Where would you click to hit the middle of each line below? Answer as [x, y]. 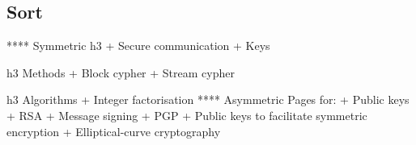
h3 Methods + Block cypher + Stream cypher [121, 72]
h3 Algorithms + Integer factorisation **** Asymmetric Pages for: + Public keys [208, 99]
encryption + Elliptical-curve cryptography [114, 131]
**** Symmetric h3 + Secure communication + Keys [138, 46]
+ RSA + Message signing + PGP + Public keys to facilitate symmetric [187, 115]
